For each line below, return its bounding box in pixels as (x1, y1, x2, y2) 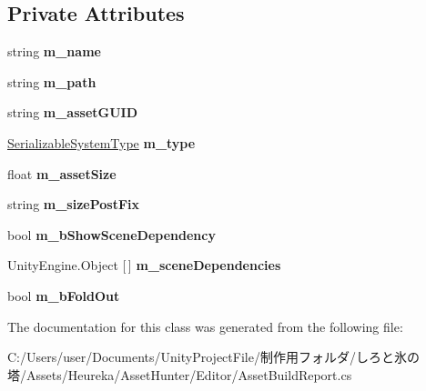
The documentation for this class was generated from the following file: (7, 316, 403, 336)
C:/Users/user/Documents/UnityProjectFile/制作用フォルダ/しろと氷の (7, 347, 420, 366)
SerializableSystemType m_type (7, 133, 196, 152)
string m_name (7, 42, 101, 61)
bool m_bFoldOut (7, 286, 120, 305)
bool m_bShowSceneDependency (7, 225, 216, 244)
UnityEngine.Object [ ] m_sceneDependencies (7, 256, 281, 275)
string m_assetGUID (7, 103, 138, 122)
